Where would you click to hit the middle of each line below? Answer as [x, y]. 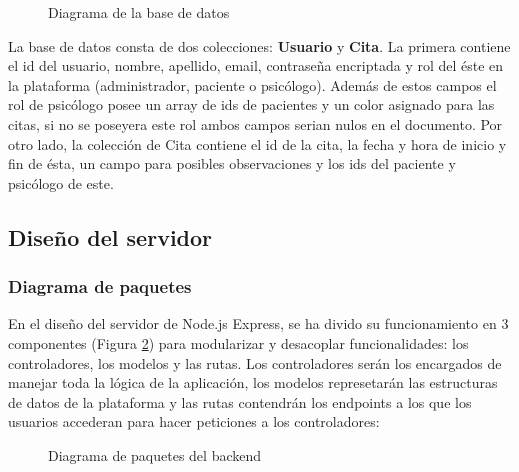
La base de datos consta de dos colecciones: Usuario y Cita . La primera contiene [259, 45]
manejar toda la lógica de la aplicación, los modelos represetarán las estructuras [253, 382]
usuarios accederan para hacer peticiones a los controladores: [194, 421]
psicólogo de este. [61, 182]
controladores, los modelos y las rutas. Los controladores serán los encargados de [255, 362]
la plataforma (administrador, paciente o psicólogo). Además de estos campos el [252, 84]
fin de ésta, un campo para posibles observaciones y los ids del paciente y [232, 163]
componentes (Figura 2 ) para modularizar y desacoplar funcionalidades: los [238, 342]
